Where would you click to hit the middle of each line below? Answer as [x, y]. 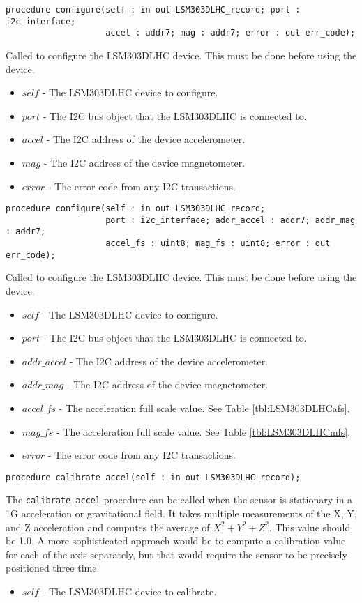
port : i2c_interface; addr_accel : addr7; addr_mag [231, 220]
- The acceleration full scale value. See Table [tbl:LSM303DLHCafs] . [204, 407]
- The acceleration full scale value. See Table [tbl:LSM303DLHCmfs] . [203, 431]
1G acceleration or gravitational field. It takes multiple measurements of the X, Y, [181, 513]
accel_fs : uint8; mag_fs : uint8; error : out [218, 244]
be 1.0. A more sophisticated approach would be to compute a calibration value [176, 541]
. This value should [310, 527]
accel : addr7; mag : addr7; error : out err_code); [231, 33]
